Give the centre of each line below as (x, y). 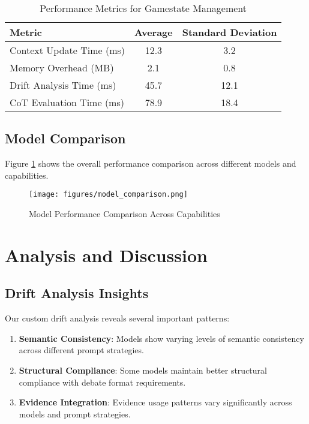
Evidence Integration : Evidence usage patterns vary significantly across (155, 402)
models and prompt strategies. (75, 414)
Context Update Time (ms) (67, 50)
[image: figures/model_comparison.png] (108, 195)
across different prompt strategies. (81, 350)
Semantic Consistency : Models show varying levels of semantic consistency (161, 338)
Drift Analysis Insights (77, 293)
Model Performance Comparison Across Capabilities (124, 214)
